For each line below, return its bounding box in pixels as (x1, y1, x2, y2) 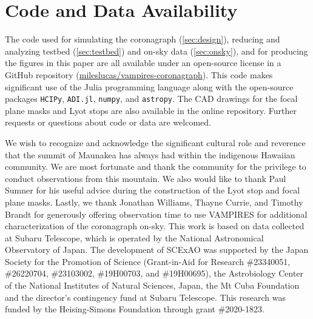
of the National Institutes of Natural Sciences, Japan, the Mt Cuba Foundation (5, 279, 300, 292)
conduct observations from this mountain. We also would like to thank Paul (5, 172, 286, 184)
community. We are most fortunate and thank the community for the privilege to (5, 160, 306, 173)
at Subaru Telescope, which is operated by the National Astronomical (5, 231, 264, 244)
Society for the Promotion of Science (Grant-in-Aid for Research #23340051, (5, 255, 291, 267)
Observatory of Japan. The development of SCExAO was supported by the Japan (5, 243, 309, 256)
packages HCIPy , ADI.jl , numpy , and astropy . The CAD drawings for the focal (5, 92, 298, 105)
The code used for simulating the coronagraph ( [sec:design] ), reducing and (5, 33, 280, 45)
